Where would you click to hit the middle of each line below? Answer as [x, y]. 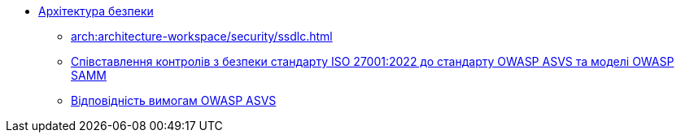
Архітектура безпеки [96, 11]
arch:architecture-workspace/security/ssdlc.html [202, 36]
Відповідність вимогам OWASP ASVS [174, 100]
